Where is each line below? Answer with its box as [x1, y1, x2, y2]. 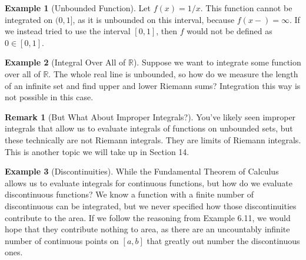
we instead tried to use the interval [5, 25, 131, 37]
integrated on [5, 13, 53, 25]
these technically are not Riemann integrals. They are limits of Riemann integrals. [5, 133, 301, 146]
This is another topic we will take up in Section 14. [5, 145, 189, 157]
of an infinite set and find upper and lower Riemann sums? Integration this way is [5, 79, 301, 91]
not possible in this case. [5, 91, 94, 103]
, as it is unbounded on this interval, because [72, 13, 235, 25]
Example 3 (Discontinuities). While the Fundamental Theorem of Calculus [5, 165, 279, 177]
